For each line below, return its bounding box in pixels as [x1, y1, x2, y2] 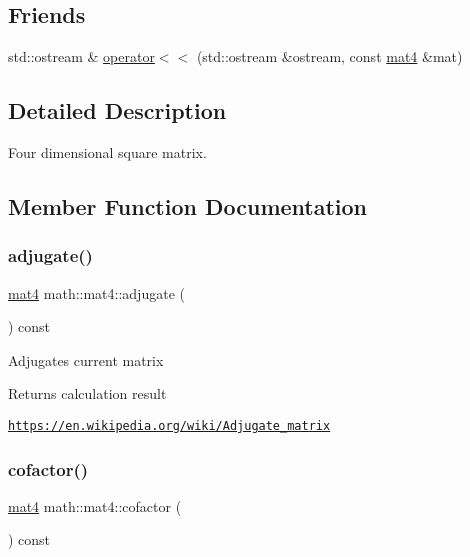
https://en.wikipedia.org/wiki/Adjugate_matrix [8, 418, 331, 433]
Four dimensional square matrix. [8, 142, 207, 162]
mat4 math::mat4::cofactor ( [8, 495, 182, 516]
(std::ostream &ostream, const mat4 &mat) [196, 46, 463, 67]
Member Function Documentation [8, 190, 368, 221]
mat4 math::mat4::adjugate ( [8, 282, 185, 303]
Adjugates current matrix [8, 349, 164, 370]
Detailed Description [8, 95, 227, 126]
